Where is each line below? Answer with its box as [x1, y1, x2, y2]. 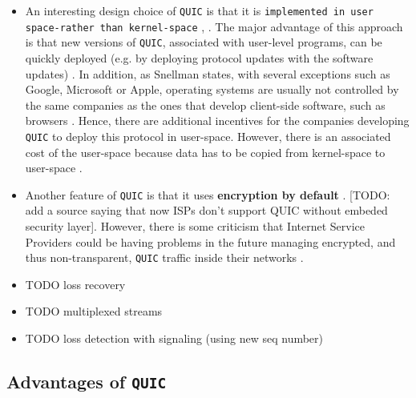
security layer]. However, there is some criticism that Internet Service [25, 218, 366, 235]
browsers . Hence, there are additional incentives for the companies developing [25, 112, 410, 129]
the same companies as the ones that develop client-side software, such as [25, 96, 386, 113]
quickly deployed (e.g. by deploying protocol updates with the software [25, 49, 374, 66]
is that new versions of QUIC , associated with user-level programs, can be [25, 34, 382, 50]
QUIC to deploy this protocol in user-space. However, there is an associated [25, 127, 391, 144]
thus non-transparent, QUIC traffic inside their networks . [25, 249, 304, 266]
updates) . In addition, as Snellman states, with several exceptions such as [25, 65, 390, 82]
